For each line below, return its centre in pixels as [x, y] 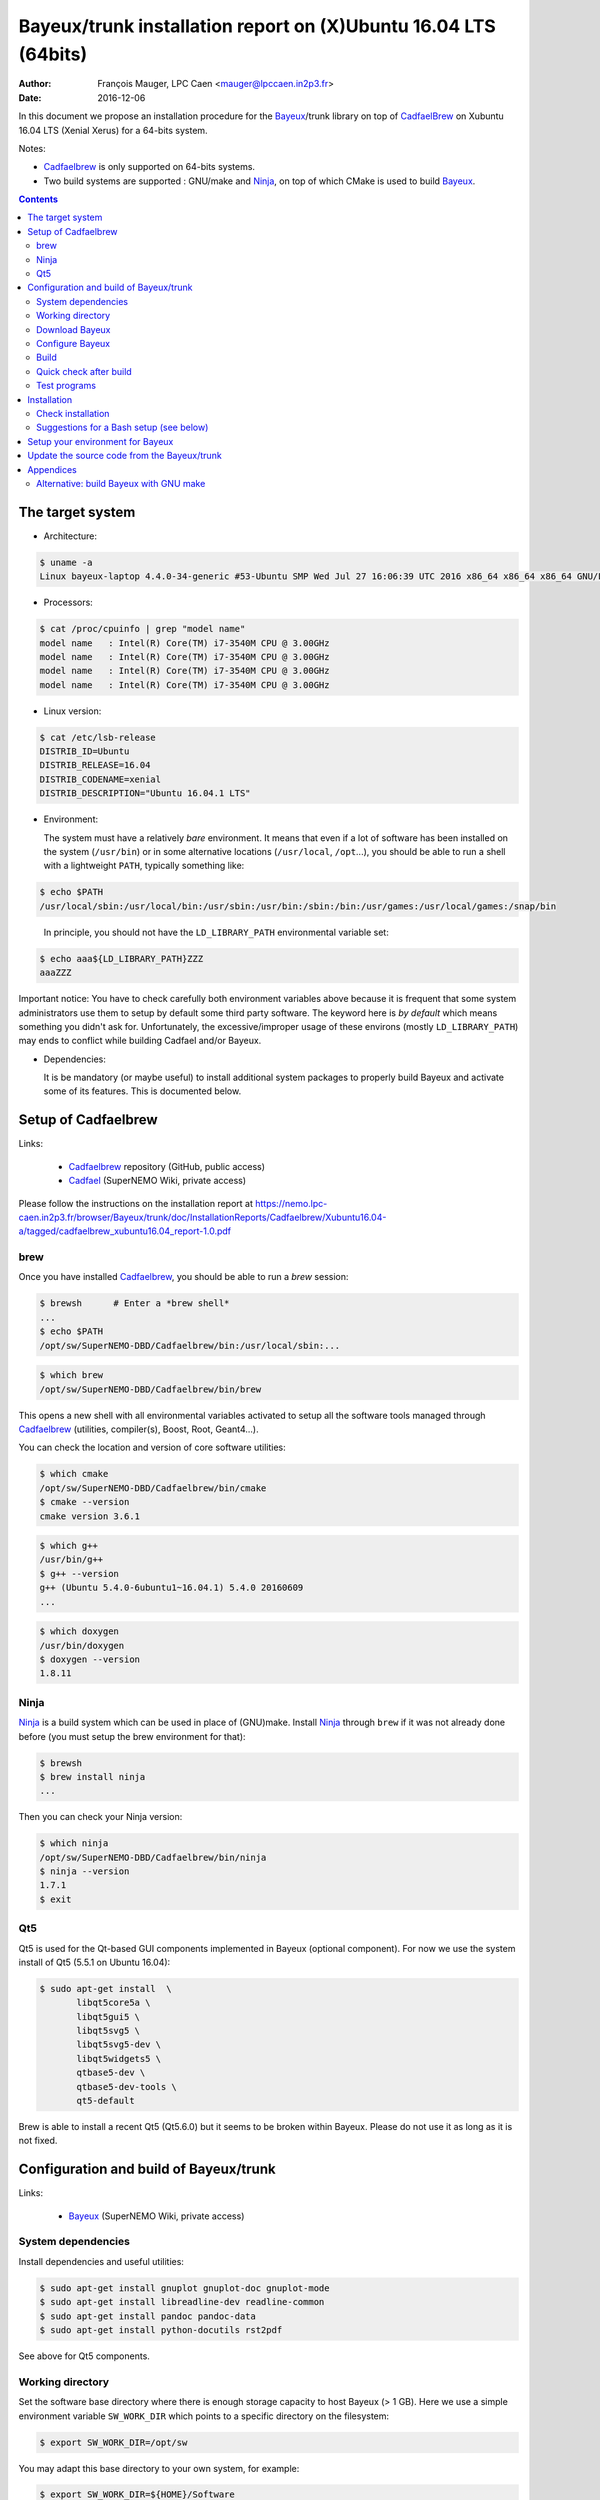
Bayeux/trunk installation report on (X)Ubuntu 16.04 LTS [257, 26]
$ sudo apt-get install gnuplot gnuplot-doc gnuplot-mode [184, 2288]
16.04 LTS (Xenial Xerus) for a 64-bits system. [113, 130]
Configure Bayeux [73, 343]
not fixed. [38, 2141]
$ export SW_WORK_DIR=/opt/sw [113, 2442]
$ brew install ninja [92, 1776]
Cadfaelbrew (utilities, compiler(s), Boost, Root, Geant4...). [138, 1429]
